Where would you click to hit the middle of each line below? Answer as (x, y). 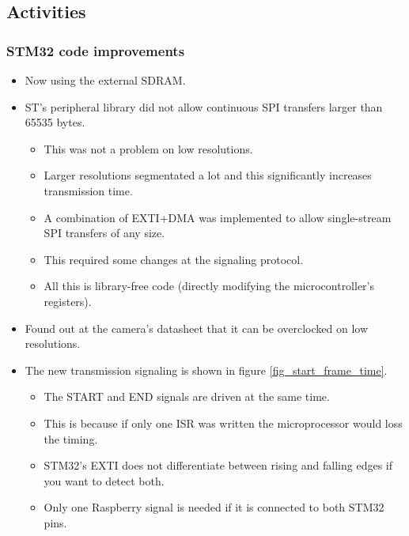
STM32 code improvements (96, 50)
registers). (68, 301)
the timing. (71, 438)
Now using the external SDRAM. (105, 80)
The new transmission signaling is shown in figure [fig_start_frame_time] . (206, 370)
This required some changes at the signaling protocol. (174, 259)
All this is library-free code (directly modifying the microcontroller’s (209, 286)
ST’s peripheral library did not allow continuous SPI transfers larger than (204, 106)
